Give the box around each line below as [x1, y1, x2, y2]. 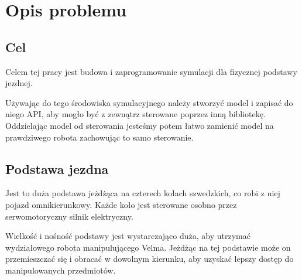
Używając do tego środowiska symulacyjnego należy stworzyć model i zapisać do [5, 96, 293, 108]
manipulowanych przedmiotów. [5, 264, 116, 276]
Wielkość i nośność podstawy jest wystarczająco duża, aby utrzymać [5, 230, 250, 242]
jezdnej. [5, 77, 33, 89]
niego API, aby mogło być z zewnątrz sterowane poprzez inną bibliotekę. [5, 108, 266, 120]
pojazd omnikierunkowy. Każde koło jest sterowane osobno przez [5, 198, 237, 210]
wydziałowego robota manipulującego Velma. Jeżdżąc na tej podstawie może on [5, 241, 291, 253]
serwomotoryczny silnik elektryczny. [5, 210, 133, 222]
